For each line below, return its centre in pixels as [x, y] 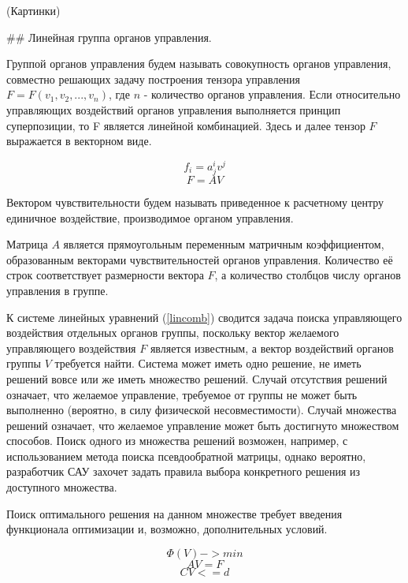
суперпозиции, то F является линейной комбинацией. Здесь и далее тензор [186, 125]
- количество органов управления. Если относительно [272, 94]
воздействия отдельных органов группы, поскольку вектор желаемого [173, 333]
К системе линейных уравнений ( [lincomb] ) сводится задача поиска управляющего [204, 317]
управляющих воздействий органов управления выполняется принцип [174, 109]
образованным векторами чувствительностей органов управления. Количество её [200, 259]
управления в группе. [57, 290]
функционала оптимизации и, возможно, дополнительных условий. [167, 529]
